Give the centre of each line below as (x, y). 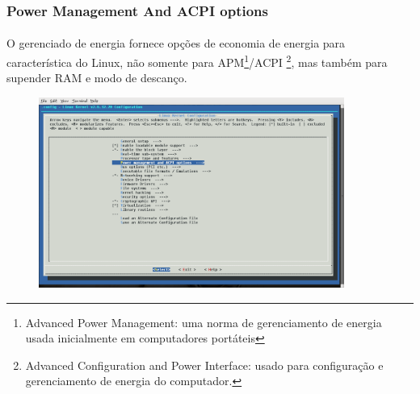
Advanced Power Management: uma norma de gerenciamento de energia (204, 322)
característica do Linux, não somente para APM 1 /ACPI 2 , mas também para (197, 61)
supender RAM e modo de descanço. (97, 78)
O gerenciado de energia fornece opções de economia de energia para (176, 43)
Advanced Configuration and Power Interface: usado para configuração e (204, 365)
